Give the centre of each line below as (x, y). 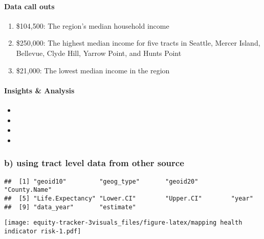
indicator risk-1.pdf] (43, 231)
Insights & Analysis (39, 90)
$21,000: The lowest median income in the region (93, 70)
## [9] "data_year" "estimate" (70, 207)
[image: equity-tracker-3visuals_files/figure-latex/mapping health (123, 223)
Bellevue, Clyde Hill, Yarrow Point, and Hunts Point (99, 53)
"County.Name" (28, 190)
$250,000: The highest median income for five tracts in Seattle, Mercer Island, (138, 43)
